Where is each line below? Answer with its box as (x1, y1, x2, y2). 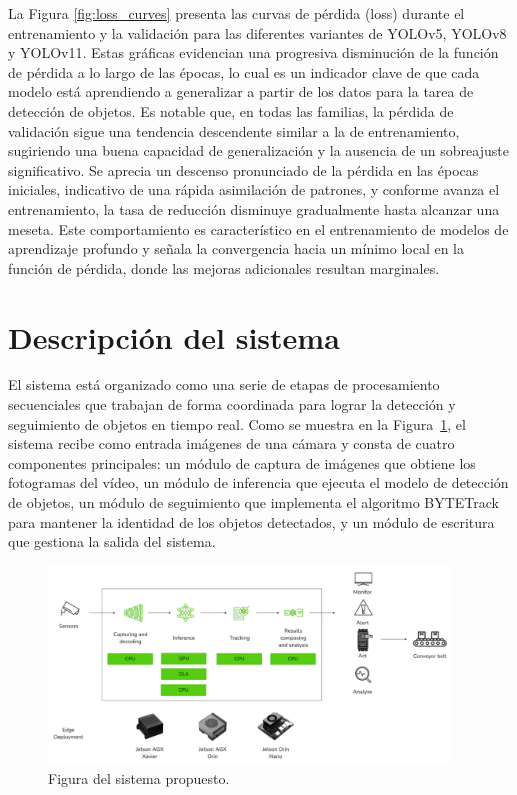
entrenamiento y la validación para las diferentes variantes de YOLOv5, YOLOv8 (8, 22, 507, 43)
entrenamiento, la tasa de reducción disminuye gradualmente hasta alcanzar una (8, 198, 500, 219)
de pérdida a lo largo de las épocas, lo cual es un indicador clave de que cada (8, 61, 480, 82)
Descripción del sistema (8, 316, 340, 357)
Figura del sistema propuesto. (48, 768, 230, 789)
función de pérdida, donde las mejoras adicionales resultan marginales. (8, 257, 440, 278)
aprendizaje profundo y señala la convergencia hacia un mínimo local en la (8, 238, 464, 259)
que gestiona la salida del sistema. (8, 531, 216, 552)
